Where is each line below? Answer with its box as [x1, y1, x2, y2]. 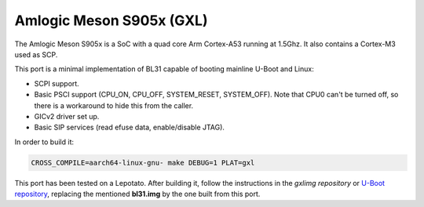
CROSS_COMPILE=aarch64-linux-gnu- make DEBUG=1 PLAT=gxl [31, 158, 255, 167]
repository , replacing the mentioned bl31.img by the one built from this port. [14, 189, 261, 199]
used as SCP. [14, 49, 58, 59]
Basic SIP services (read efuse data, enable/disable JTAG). [34, 122, 225, 133]
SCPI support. [34, 78, 80, 88]
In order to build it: [14, 137, 75, 147]
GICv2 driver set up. [34, 111, 100, 121]
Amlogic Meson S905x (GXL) [14, 12, 208, 29]
